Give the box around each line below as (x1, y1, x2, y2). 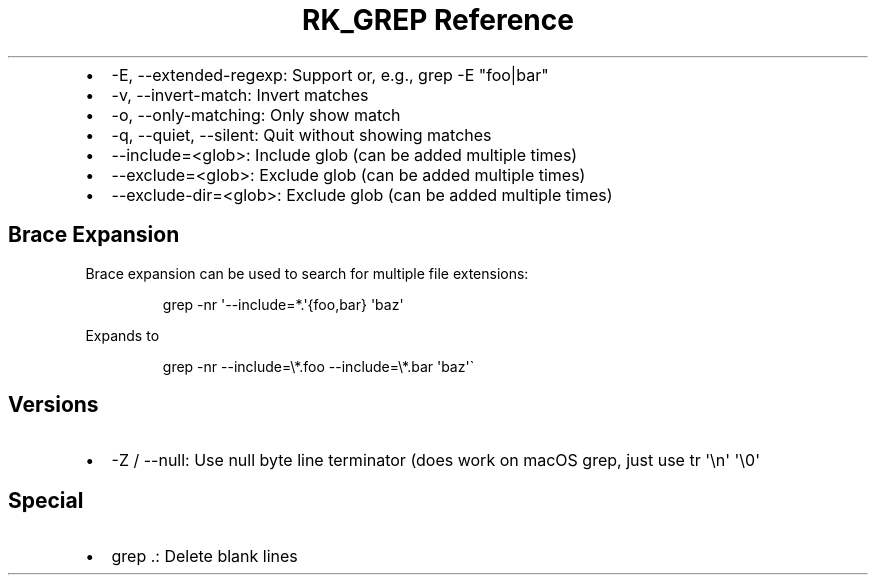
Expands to (85, 326, 160, 344)
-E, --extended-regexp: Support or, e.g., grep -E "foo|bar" (111, 64, 549, 85)
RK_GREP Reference (302, 3, 574, 37)
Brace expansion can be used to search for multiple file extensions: (85, 264, 529, 282)
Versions (8, 392, 99, 418)
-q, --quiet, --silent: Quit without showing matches (111, 124, 492, 145)
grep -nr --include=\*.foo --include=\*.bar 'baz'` (162, 357, 475, 375)
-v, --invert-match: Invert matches (111, 84, 369, 105)
